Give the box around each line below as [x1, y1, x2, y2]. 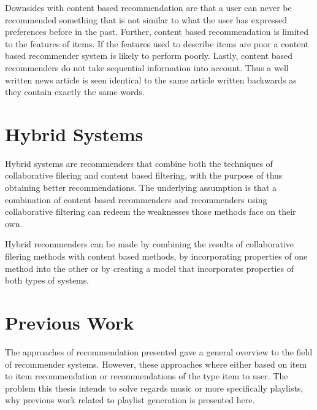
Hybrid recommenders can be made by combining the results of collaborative [5, 238, 294, 250]
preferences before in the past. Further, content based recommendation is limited [5, 25, 309, 38]
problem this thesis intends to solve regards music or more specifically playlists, [5, 381, 304, 394]
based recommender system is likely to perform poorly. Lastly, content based [5, 49, 293, 62]
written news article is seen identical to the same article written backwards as [5, 73, 297, 86]
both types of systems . [5, 274, 90, 287]
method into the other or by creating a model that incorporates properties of [5, 261, 294, 274]
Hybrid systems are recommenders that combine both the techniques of [5, 157, 273, 169]
